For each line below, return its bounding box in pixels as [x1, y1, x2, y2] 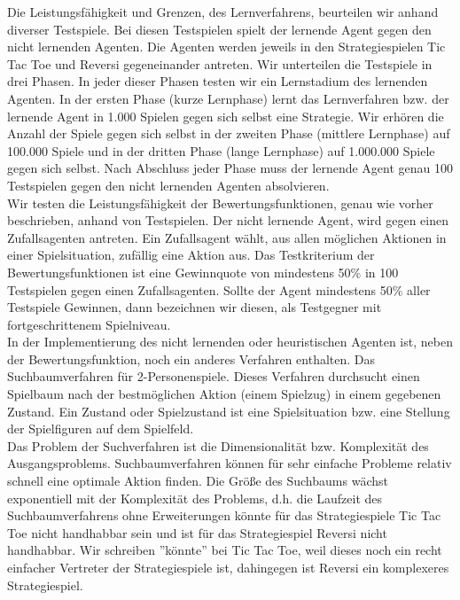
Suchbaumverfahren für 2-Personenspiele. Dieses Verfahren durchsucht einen [7, 367, 420, 386]
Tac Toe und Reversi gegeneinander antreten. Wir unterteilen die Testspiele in [7, 54, 433, 73]
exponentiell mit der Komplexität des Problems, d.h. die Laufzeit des [7, 488, 383, 507]
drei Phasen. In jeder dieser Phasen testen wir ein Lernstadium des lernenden [7, 72, 428, 90]
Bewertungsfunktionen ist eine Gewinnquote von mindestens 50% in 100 [7, 262, 399, 281]
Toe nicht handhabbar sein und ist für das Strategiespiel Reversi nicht [7, 523, 387, 542]
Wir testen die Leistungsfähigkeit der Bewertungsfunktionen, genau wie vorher [7, 193, 433, 212]
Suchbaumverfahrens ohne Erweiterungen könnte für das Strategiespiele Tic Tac [7, 506, 441, 525]
